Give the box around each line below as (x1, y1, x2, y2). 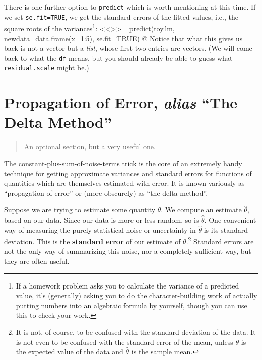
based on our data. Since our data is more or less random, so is (4, 214, 199, 225)
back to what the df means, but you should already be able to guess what (4, 52, 233, 63)
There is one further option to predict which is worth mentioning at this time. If (4, 2, 256, 12)
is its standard (204, 224, 248, 235)
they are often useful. (4, 255, 70, 266)
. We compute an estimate (161, 204, 242, 215)
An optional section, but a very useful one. (24, 141, 156, 152)
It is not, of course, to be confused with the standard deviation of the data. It (16, 326, 256, 337)
